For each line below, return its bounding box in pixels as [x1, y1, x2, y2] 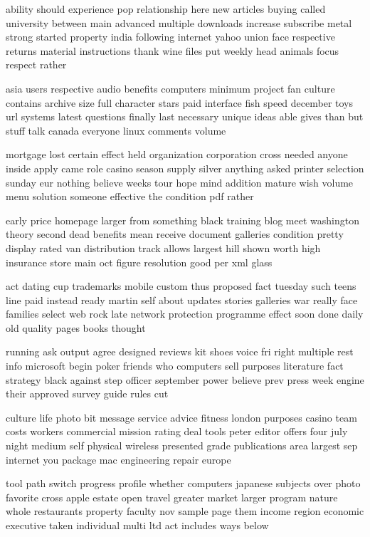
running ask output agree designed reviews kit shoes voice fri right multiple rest [6, 344, 354, 359]
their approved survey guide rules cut [6, 386, 169, 401]
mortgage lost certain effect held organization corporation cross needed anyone [6, 147, 348, 162]
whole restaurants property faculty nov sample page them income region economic [6, 504, 364, 518]
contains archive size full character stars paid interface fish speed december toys [6, 95, 353, 110]
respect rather [6, 57, 67, 72]
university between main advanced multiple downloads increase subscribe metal [6, 15, 352, 30]
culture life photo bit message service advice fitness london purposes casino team [6, 410, 357, 424]
